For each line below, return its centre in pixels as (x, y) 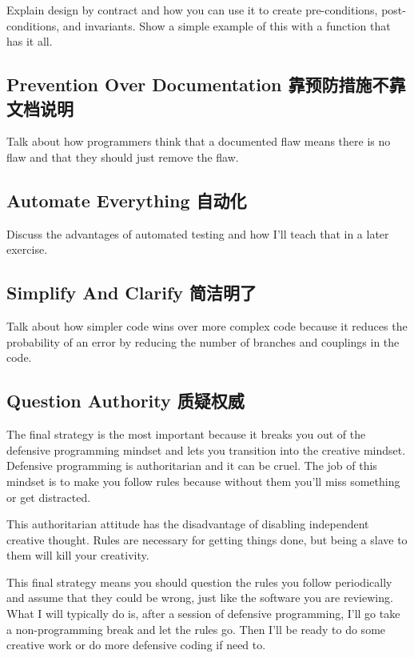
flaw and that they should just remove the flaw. (123, 156)
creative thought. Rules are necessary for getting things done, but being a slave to (207, 539)
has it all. (30, 41)
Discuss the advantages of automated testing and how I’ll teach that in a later (198, 233)
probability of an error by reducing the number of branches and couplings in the (203, 341)
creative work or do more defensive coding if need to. (136, 645)
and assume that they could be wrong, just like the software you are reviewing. (200, 598)
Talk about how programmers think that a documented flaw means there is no (199, 141)
